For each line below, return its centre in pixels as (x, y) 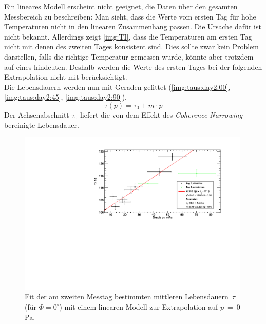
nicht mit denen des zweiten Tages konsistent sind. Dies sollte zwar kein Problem (131, 46)
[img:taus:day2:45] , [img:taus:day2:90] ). (65, 97)
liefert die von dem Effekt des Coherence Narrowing (161, 114)
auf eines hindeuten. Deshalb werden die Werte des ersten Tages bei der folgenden (133, 66)
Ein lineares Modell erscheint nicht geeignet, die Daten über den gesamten (121, 6)
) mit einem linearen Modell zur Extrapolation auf (139, 306)
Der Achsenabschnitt (37, 114)
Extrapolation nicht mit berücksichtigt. (66, 77)
